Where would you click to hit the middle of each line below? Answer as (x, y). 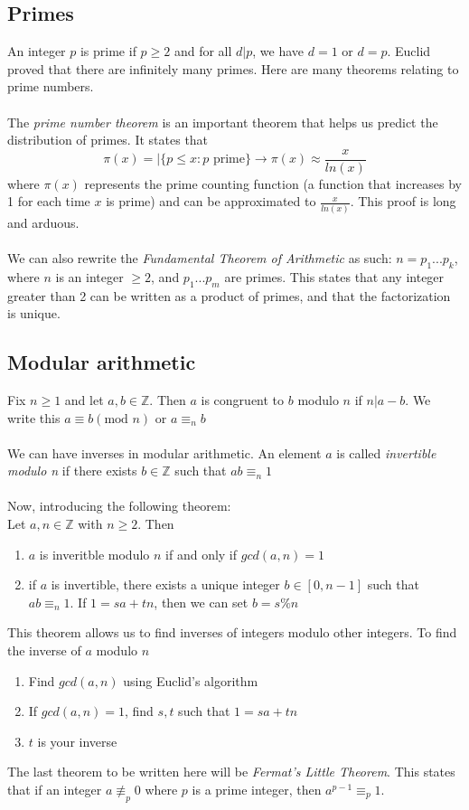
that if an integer (55, 789)
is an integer (89, 276)
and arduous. (43, 222)
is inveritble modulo (94, 554)
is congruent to (243, 399)
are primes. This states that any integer (334, 276)
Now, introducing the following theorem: (119, 506)
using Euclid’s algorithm (191, 680)
